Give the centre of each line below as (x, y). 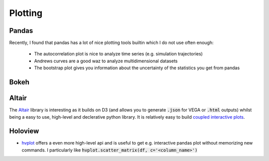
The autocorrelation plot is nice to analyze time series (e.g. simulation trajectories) (118, 54)
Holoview (24, 131)
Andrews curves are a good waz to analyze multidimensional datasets (106, 61)
